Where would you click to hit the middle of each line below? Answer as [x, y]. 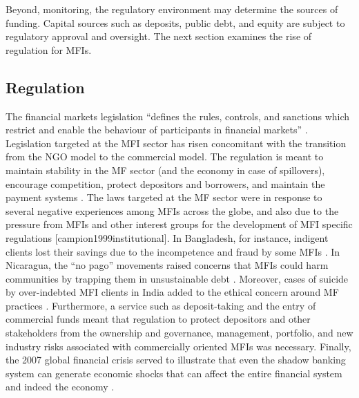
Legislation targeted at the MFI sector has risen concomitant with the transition [176, 143]
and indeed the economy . [60, 387]
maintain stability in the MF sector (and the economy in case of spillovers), [165, 170]
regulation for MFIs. [49, 49]
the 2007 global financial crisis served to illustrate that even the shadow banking [176, 360]
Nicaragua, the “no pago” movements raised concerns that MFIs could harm [167, 265]
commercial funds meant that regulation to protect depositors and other [158, 319]
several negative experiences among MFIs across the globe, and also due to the [172, 210]
